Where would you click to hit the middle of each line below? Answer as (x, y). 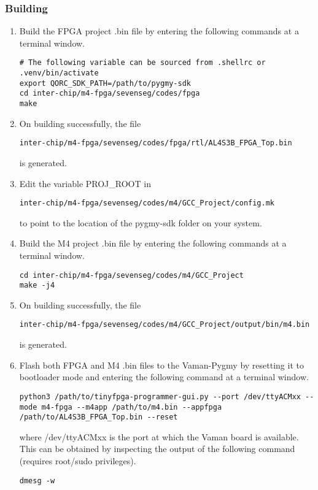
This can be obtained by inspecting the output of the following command (157, 449)
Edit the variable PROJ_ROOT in (85, 183)
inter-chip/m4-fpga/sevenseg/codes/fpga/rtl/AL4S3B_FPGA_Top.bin (156, 143)
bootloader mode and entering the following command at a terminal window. (164, 377)
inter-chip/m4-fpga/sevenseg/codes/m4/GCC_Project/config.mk (147, 203)
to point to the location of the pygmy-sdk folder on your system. (141, 222)
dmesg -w (37, 480)
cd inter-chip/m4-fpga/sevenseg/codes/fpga (110, 94)
